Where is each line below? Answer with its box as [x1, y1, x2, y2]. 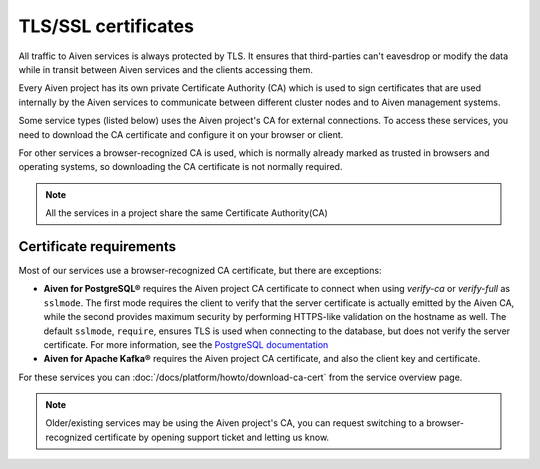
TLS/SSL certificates [18, 15, 195, 37]
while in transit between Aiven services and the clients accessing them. [18, 63, 314, 75]
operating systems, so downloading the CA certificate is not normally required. [18, 161, 343, 173]
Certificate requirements [18, 238, 177, 255]
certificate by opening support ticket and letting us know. [94, 431, 330, 443]
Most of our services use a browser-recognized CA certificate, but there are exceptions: [18, 264, 382, 276]
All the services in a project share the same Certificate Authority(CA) [45, 207, 329, 219]
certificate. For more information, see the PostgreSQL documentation [43, 338, 329, 350]
